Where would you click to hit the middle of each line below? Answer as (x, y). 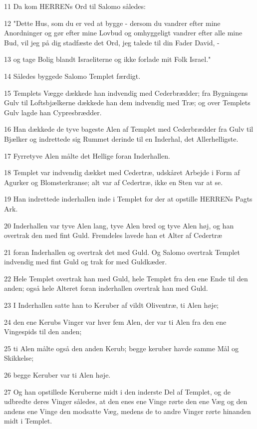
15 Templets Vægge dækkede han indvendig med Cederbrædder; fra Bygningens (126, 93)
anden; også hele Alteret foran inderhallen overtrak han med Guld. (106, 288)
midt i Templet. (28, 421)
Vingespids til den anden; (43, 331)
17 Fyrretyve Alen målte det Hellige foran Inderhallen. (87, 155)
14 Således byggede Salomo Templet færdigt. (72, 76)
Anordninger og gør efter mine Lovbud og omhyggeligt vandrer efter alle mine (123, 33)
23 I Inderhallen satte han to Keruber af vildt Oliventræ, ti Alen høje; (111, 305)
